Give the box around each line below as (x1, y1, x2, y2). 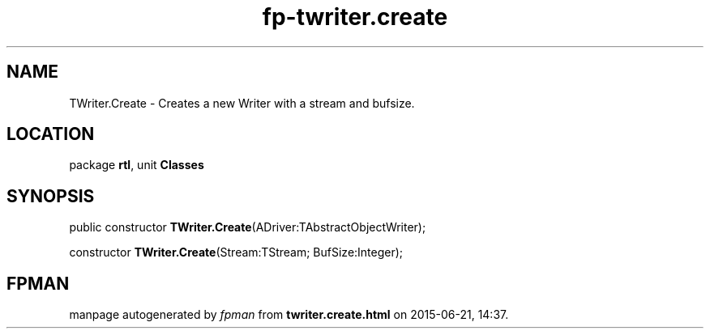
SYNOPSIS (6, 185, 95, 206)
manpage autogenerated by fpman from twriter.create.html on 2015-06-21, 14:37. (69, 307, 509, 322)
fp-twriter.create (262, 3, 448, 31)
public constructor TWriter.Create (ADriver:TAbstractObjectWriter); (69, 220, 426, 235)
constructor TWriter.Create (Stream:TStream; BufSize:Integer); (69, 245, 404, 260)
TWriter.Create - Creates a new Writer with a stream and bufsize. (69, 95, 415, 110)
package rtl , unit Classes (69, 158, 204, 172)
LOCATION (6, 124, 95, 145)
